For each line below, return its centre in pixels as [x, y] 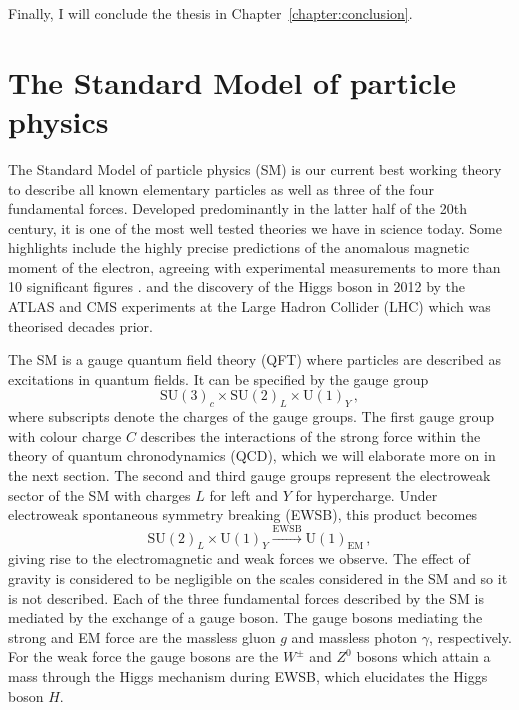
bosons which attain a [423, 656]
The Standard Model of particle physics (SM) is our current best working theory [255, 168]
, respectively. [470, 636]
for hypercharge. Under [366, 494]
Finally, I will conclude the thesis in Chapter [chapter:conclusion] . [210, 13]
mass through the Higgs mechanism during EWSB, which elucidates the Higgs [248, 675]
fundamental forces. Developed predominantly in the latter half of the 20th [237, 208]
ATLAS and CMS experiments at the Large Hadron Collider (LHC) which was [249, 306]
